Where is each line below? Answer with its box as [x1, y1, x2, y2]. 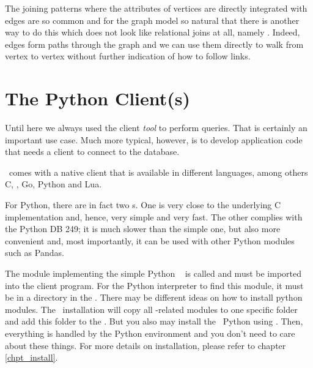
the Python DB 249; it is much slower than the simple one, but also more [5, 222, 281, 235]
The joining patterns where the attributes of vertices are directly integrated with [5, 2, 307, 14]
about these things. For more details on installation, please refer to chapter [5, 339, 286, 351]
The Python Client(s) [5, 86, 191, 111]
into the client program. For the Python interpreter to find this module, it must [5, 279, 304, 291]
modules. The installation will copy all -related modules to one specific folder [5, 302, 298, 315]
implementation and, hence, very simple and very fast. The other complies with [5, 210, 303, 223]
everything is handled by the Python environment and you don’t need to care [5, 327, 295, 339]
